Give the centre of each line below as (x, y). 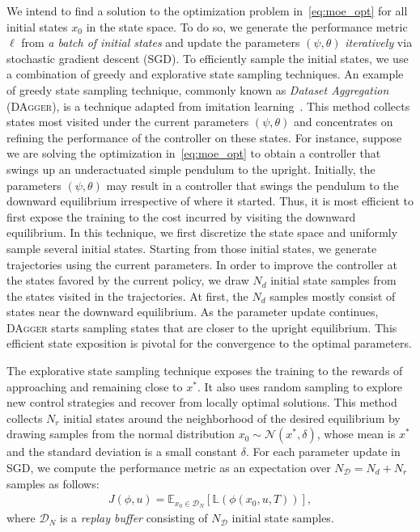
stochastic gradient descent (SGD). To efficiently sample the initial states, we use (208, 58)
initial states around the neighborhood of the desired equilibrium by (232, 418)
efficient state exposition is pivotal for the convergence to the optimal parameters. (209, 343)
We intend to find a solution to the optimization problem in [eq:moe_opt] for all (207, 11)
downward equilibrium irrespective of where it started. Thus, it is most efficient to (210, 201)
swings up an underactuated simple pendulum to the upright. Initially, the (191, 169)
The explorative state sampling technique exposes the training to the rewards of (205, 371)
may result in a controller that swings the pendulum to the (252, 185)
